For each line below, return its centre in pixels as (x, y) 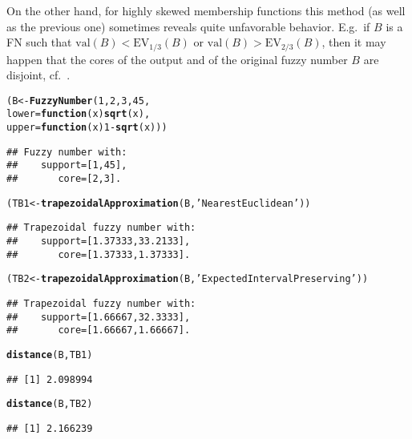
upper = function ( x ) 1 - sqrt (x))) (87, 128)
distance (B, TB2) (50, 404)
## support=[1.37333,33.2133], (99, 242)
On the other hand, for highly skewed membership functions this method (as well (206, 10)
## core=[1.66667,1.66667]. (99, 330)
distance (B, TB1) (50, 355)
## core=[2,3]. (64, 179)
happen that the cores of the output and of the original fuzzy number (177, 59)
